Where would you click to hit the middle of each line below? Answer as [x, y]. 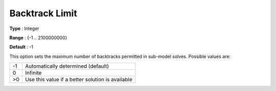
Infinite [33, 73]
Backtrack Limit [43, 13]
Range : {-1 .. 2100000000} [38, 38]
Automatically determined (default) [67, 66]
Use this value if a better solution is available [78, 80]
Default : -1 [21, 47]
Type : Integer [24, 28]
